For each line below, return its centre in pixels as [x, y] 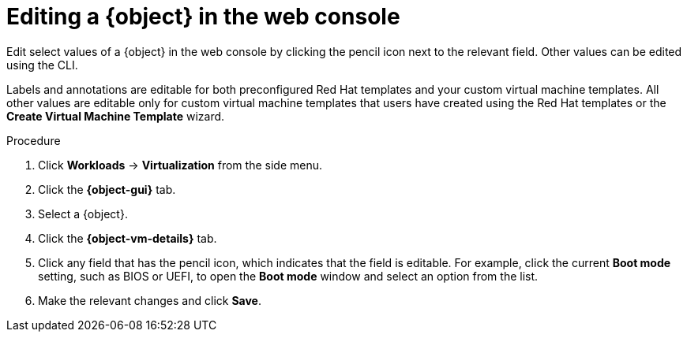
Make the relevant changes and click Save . [150, 300]
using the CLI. [42, 65]
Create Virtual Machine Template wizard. [116, 116]
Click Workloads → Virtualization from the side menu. [180, 165]
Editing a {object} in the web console [203, 17]
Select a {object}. [83, 214]
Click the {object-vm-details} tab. [128, 238]
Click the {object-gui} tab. [107, 189]
